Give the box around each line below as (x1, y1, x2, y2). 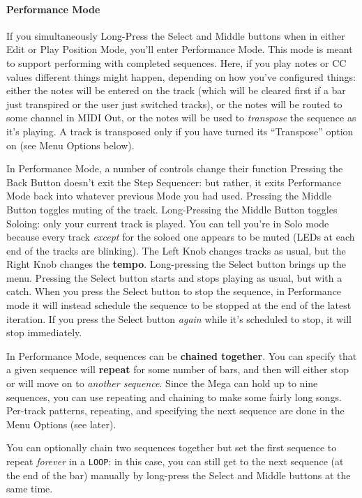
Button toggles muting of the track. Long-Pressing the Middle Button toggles (6, 202, 338, 216)
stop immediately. (6, 325, 82, 340)
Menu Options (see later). (6, 416, 116, 431)
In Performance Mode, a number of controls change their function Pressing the (6, 161, 343, 176)
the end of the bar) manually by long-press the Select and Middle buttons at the (6, 467, 351, 482)
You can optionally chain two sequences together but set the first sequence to (6, 440, 337, 455)
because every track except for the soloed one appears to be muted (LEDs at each (6, 229, 355, 244)
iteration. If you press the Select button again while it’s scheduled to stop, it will (6, 311, 352, 326)
